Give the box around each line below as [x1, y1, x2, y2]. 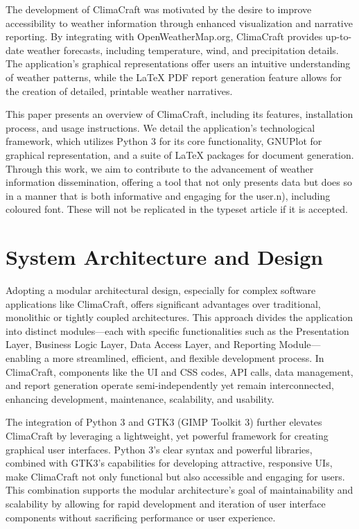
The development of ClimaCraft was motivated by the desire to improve [6, 2, 312, 16]
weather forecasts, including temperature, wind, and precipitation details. [27, 42, 339, 57]
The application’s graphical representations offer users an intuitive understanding [6, 56, 351, 71]
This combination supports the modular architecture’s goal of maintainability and [6, 483, 353, 497]
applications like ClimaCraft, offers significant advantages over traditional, [6, 296, 321, 311]
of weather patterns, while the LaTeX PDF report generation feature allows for [6, 69, 342, 84]
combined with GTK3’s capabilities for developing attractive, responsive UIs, [6, 456, 333, 470]
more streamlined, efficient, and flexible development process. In [52, 351, 324, 365]
